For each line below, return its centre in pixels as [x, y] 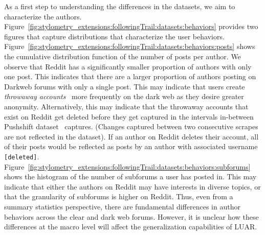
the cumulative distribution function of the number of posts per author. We [123, 56]
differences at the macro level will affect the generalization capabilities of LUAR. [131, 227]
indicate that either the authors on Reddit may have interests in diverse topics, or [132, 186]
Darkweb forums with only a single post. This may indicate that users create [125, 86]
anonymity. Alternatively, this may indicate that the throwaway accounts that [126, 106]
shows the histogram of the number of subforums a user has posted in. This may [130, 177]
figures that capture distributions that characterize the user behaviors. [114, 36]
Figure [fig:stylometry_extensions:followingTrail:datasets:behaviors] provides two [131, 26]
